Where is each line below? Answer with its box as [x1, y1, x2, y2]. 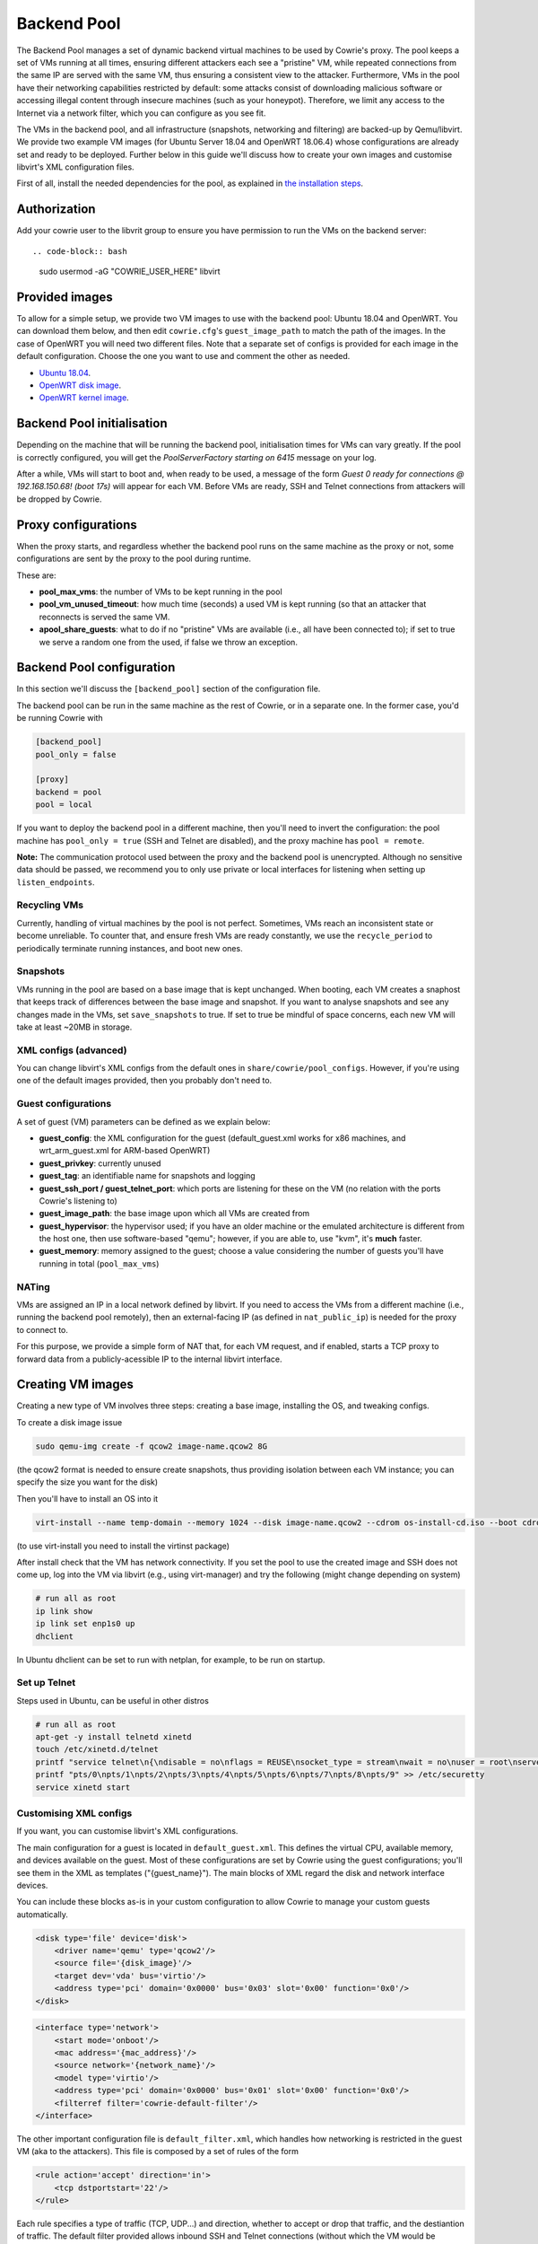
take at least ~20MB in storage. [16, 1021, 133, 1032]
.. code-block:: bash [32, 246, 127, 256]
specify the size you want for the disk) [16, 1477, 159, 1487]
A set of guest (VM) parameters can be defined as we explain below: [16, 1116, 271, 1126]
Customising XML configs [16, 1807, 133, 1819]
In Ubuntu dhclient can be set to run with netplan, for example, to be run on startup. [16, 1654, 325, 1665]
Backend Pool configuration [16, 660, 176, 675]
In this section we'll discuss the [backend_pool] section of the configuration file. [16, 683, 321, 695]
